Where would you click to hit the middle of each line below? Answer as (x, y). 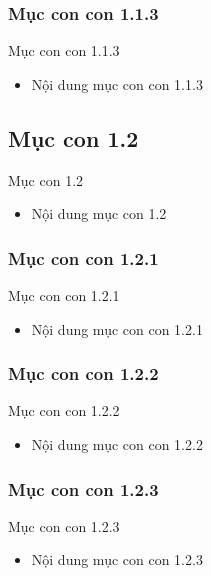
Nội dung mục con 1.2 (99, 213)
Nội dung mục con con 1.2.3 (117, 559)
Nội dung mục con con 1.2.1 (117, 328)
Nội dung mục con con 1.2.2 (117, 444)
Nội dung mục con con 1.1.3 (117, 83)
